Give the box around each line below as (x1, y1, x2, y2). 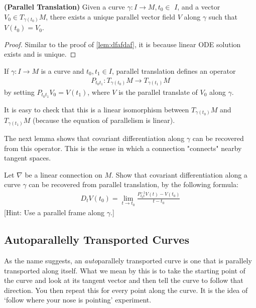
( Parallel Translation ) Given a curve (4, 2, 125, 12)
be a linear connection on (25, 169, 102, 180)
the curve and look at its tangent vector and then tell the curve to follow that (4, 275, 243, 285)
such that (208, 11, 238, 22)
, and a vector (177, 2, 220, 12)
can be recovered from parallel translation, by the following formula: (29, 179, 238, 190)
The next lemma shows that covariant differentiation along (4, 132, 185, 143)
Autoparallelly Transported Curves (4, 232, 189, 247)
